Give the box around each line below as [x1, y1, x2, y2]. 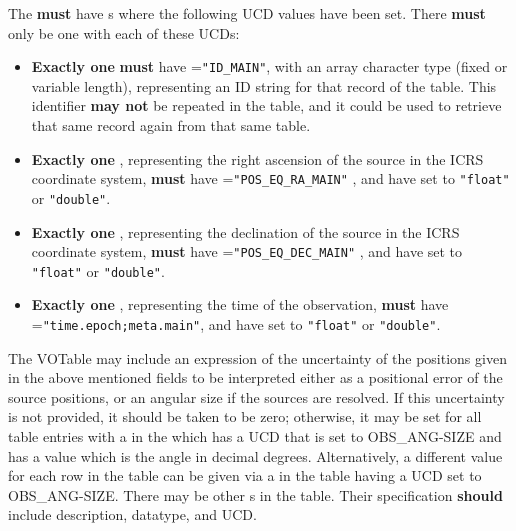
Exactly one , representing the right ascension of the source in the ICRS [31, 148, 484, 169]
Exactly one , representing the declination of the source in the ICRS [31, 221, 460, 242]
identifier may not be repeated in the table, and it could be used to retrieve [31, 95, 502, 116]
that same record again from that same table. [31, 115, 311, 136]
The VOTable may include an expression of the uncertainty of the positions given [8, 347, 507, 368]
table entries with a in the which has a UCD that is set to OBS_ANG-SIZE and [8, 426, 502, 447]
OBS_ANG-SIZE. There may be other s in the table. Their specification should [8, 484, 503, 505]
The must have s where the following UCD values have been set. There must [8, 3, 486, 23]
